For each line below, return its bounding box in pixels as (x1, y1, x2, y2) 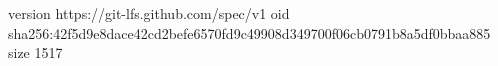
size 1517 (8, 42, 63, 63)
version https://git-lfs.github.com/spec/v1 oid (8, 3, 290, 23)
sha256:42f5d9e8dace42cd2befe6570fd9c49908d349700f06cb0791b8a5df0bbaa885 (8, 22, 491, 43)
